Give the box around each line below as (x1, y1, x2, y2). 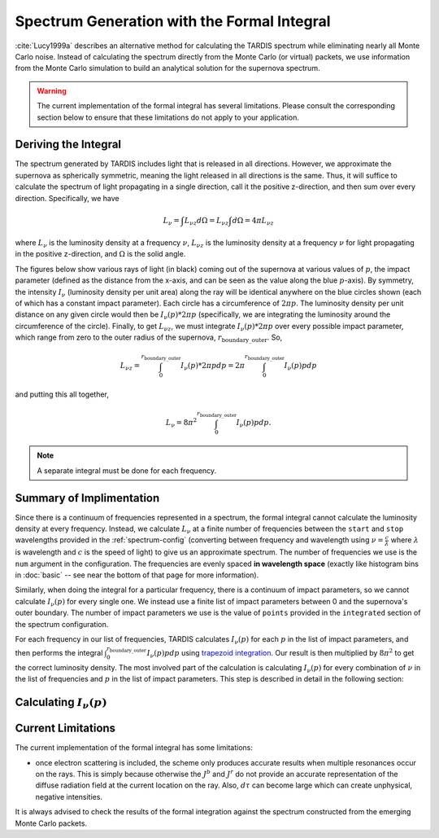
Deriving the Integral (15, 138, 122, 151)
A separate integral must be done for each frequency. (37, 465, 217, 476)
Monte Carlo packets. (15, 818, 88, 828)
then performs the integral (15, 648, 103, 658)
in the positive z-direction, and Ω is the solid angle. (15, 249, 186, 259)
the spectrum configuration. (15, 619, 109, 629)
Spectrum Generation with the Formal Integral (15, 12, 331, 30)
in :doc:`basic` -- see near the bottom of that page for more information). (15, 570, 259, 580)
